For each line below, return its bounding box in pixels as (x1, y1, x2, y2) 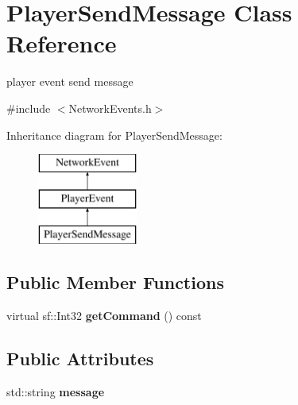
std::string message (6, 384, 105, 400)
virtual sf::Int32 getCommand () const (6, 307, 202, 324)
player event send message (6, 73, 134, 90)
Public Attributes (6, 346, 154, 371)
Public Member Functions (6, 270, 224, 295)
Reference (6, 27, 117, 60)
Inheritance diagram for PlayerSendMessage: (6, 126, 223, 143)
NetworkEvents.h (68, 99, 152, 116)
